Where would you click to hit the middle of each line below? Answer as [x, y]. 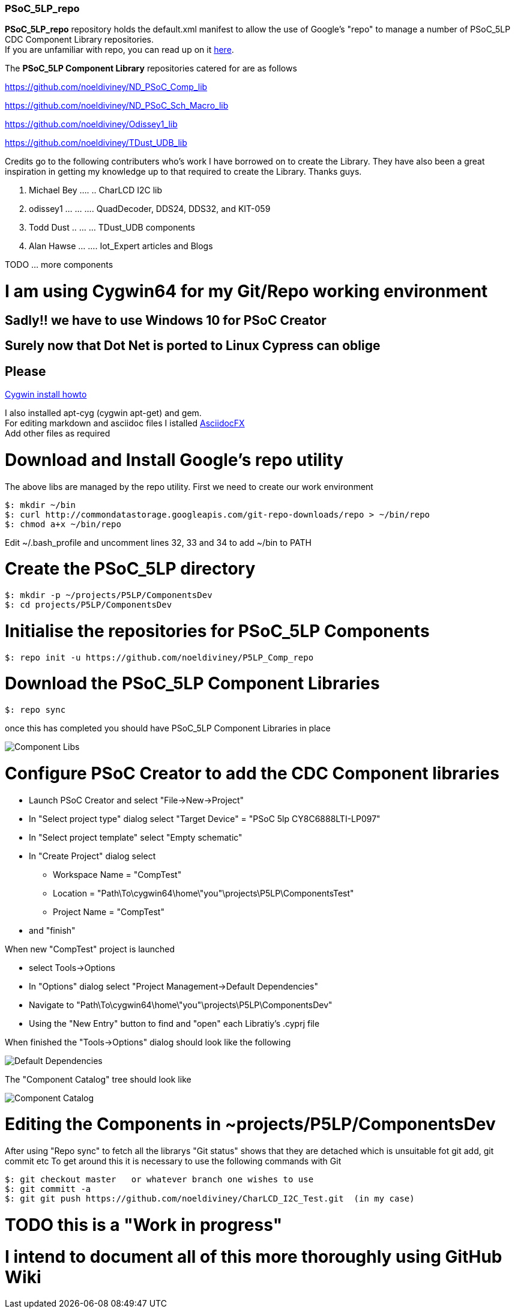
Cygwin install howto [46, 395]
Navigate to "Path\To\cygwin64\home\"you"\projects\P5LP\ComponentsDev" [181, 1005]
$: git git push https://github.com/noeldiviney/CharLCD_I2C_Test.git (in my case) [210, 1199]
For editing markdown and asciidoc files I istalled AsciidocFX [125, 423]
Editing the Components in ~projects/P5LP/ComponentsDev [250, 1124]
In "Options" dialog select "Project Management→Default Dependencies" [173, 986]
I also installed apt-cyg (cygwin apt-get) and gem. [103, 413]
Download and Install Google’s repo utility [174, 460]
